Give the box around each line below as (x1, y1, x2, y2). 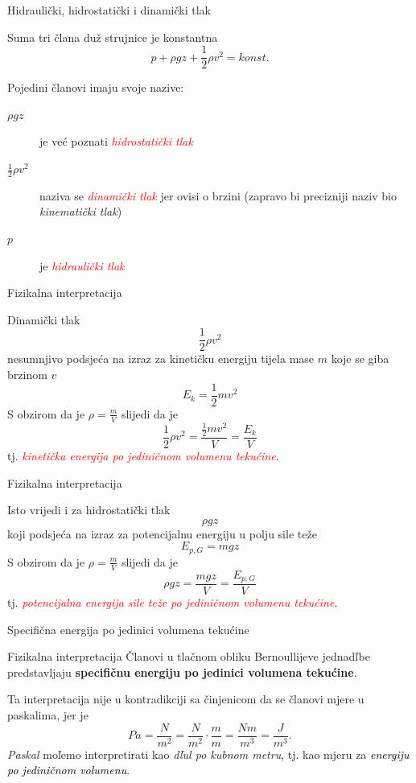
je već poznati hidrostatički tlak (39, 133, 193, 150)
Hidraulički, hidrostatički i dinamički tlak (7, 2, 211, 18)
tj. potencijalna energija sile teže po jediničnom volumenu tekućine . (7, 594, 338, 611)
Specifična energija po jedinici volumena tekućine (7, 620, 249, 637)
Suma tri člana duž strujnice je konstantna (7, 28, 218, 45)
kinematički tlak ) (39, 203, 122, 220)
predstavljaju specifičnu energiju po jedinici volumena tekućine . (7, 663, 357, 680)
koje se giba (331, 350, 389, 367)
